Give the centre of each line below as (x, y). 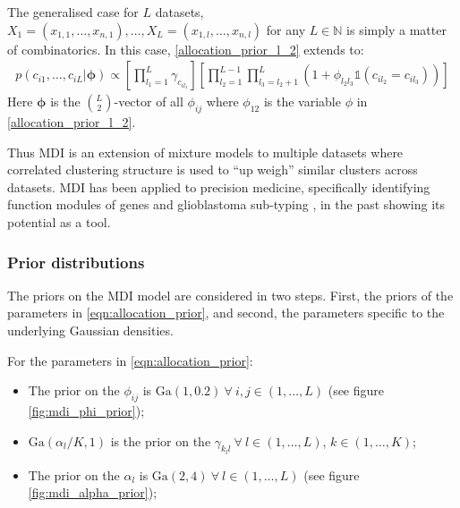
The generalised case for (73, 12)
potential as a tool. (59, 221)
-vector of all (149, 102)
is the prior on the (161, 440)
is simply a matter (396, 29)
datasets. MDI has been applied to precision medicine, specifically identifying (219, 186)
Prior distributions (76, 262)
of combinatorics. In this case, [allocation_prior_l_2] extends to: (186, 49)
